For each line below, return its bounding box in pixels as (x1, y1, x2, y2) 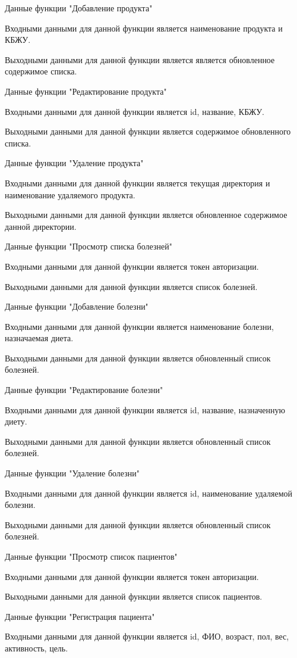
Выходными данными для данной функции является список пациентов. (5, 590, 263, 603)
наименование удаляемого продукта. (5, 188, 135, 201)
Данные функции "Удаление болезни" (5, 467, 140, 479)
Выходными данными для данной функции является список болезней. (5, 280, 258, 292)
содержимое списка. (5, 65, 77, 77)
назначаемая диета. (5, 332, 74, 344)
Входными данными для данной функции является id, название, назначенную (5, 403, 285, 416)
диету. (5, 415, 27, 428)
